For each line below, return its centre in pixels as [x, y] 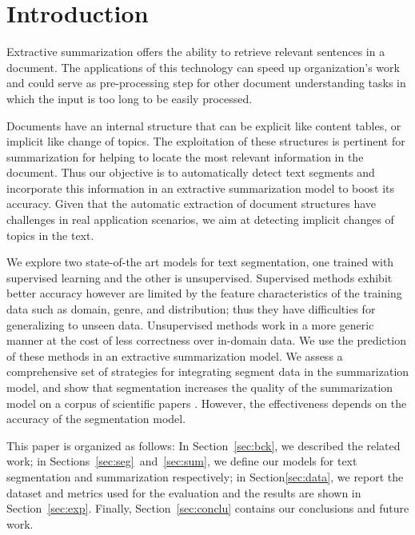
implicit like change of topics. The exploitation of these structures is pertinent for [206, 141]
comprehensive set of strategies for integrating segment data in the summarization [208, 371]
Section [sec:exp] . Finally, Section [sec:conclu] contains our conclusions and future [208, 508]
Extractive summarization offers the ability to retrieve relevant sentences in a [196, 52]
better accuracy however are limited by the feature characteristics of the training [204, 293]
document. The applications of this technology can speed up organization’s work [203, 67]
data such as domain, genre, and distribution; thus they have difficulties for [191, 309]
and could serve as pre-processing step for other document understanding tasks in [206, 83]
